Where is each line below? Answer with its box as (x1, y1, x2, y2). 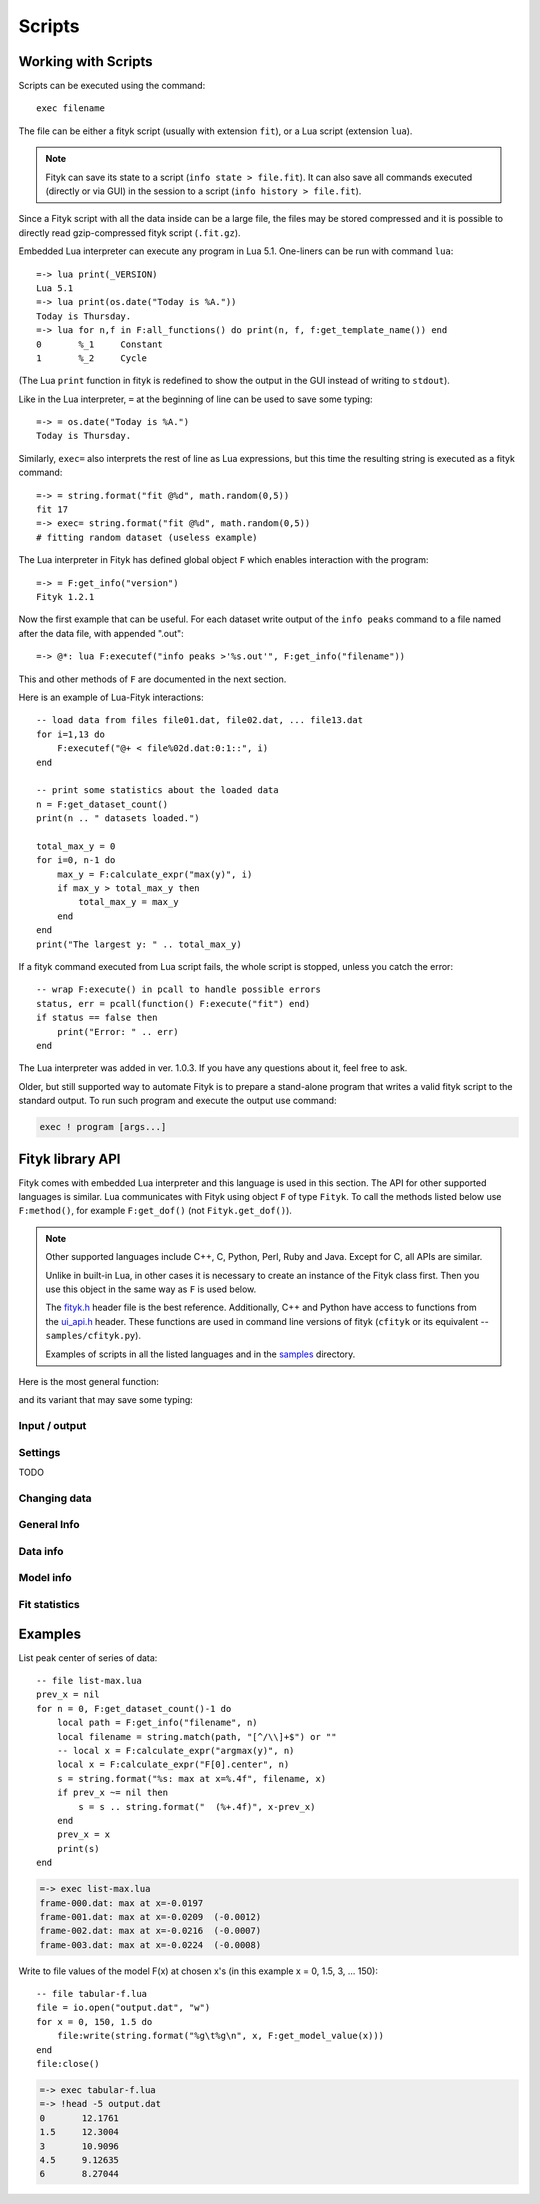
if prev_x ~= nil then (56, 1787, 169, 1799)
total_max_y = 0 (36, 840, 116, 852)
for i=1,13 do (36, 728, 105, 740)
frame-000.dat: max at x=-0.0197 (39, 1897, 204, 1909)
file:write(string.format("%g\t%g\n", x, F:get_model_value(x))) (56, 2030, 385, 2042)
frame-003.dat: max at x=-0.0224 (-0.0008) (39, 1939, 262, 1950)
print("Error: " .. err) (56, 1026, 179, 1037)
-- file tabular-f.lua (36, 1988, 148, 2000)
